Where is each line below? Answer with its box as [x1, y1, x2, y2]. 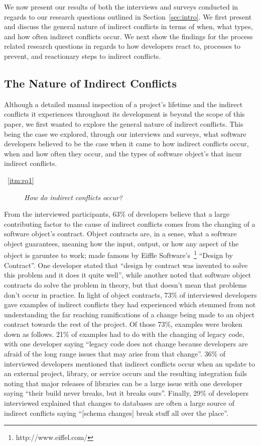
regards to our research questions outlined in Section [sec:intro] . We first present [4, 11, 252, 22]
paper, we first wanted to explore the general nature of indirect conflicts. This [4, 118, 243, 129]
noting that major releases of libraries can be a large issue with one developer [4, 378, 242, 388]
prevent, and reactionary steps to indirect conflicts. [4, 50, 161, 61]
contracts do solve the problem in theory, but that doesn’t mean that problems [4, 279, 247, 290]
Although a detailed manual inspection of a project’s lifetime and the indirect [4, 99, 243, 109]
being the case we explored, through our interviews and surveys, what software [4, 128, 246, 139]
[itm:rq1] [8, 174, 34, 185]
